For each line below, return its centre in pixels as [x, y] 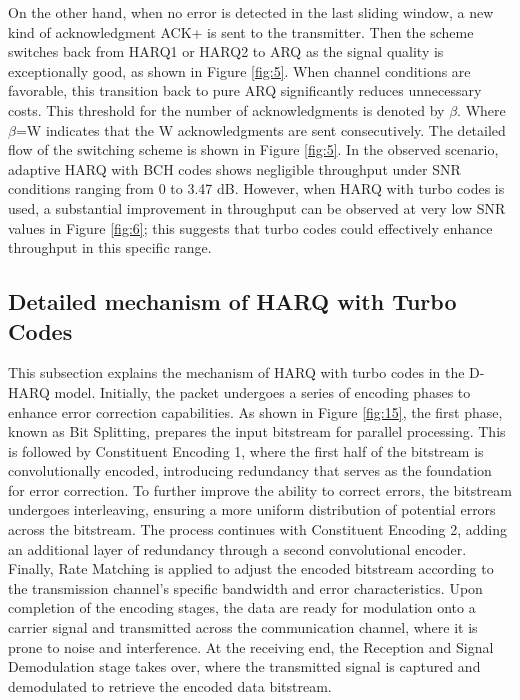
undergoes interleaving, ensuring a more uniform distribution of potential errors [252, 509]
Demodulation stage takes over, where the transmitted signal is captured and [244, 666]
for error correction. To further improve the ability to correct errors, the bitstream [260, 489]
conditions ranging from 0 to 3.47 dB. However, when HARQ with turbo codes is [256, 188]
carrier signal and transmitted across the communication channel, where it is [243, 627]
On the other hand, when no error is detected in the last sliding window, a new [251, 12]
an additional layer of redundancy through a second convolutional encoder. [237, 548]
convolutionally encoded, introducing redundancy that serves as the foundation [250, 470]
